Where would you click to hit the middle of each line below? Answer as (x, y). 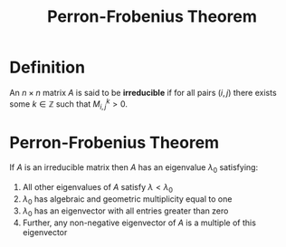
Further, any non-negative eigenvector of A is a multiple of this (139, 223)
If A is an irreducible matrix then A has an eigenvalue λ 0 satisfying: (134, 169)
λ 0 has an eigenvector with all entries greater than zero (125, 212)
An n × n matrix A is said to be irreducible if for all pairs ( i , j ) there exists (143, 92)
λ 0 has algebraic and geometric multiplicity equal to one (127, 199)
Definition (48, 67)
